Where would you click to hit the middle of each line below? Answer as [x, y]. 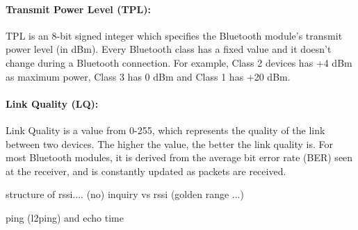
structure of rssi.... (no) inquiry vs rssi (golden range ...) [125, 194]
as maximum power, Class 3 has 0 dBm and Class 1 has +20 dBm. [148, 76]
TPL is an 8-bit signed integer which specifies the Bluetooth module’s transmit [174, 35]
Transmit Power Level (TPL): [79, 9]
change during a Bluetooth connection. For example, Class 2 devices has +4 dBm [179, 62]
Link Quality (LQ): [52, 103]
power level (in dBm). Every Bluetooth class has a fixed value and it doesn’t [169, 49]
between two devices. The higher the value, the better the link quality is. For [170, 143]
